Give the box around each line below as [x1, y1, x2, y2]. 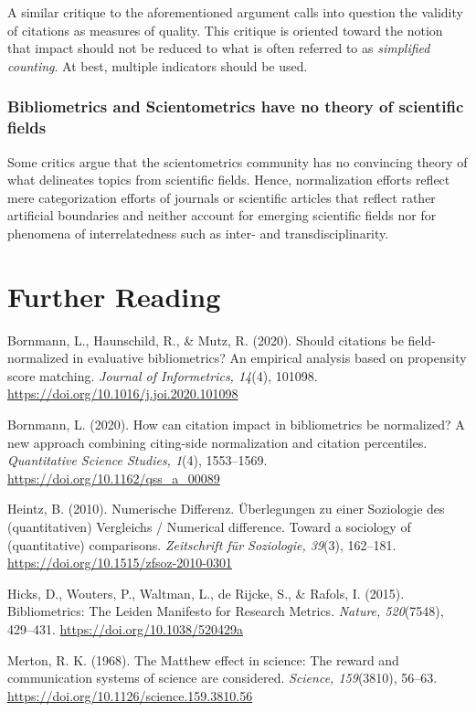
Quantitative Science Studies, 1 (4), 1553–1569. [7, 451, 268, 470]
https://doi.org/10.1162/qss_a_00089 [7, 468, 220, 487]
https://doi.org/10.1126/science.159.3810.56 [7, 685, 253, 705]
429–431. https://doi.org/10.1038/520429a [7, 619, 243, 638]
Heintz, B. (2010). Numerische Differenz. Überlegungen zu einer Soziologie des [7, 499, 445, 518]
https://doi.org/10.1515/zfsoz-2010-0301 [7, 553, 232, 572]
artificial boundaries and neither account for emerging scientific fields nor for [7, 206, 437, 225]
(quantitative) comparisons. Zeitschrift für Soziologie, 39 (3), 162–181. [7, 535, 397, 554]
